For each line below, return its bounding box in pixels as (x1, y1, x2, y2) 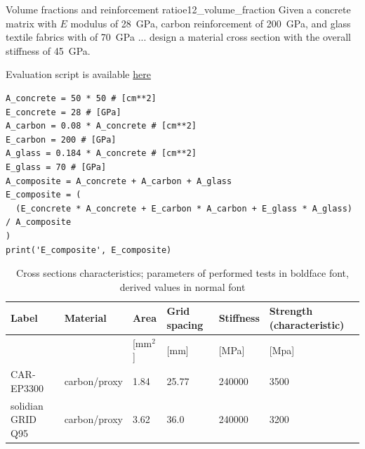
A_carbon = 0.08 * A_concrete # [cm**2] (6, 121, 197, 131)
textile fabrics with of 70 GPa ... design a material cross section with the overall (6, 30, 351, 44)
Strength (269, 304, 313, 318)
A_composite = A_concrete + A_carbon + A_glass (6, 176, 232, 186)
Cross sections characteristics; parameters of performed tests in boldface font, (16, 266, 349, 280)
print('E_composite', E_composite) (6, 245, 172, 255)
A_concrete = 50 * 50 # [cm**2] (6, 93, 157, 103)
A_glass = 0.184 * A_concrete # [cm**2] (6, 148, 197, 159)
